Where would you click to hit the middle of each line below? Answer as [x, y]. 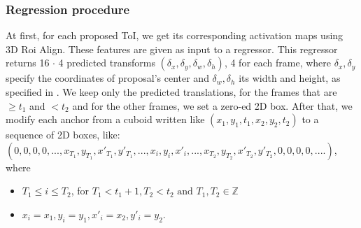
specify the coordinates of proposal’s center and [107, 78]
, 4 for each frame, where [278, 63]
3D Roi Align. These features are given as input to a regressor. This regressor [172, 49]
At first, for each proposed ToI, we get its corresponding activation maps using [175, 35]
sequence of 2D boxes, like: [63, 135]
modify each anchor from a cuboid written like [105, 119]
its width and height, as [290, 78]
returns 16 [28, 63]
